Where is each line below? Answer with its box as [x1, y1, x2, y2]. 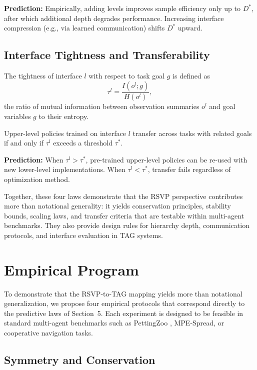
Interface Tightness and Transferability [4, 47, 210, 62]
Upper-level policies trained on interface [4, 127, 126, 138]
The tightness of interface [4, 70, 82, 80]
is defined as [172, 70, 210, 80]
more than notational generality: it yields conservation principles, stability [4, 200, 231, 211]
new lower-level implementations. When [4, 164, 125, 174]
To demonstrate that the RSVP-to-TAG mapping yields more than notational [4, 288, 242, 298]
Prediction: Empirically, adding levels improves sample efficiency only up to [4, 3, 240, 13]
